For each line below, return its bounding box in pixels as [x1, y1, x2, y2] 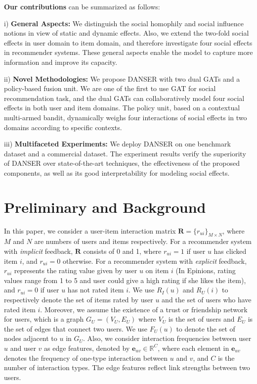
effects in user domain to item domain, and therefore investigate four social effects [4, 37, 253, 48]
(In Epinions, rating [175, 265, 236, 276]
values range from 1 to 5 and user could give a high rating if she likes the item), [4, 275, 246, 285]
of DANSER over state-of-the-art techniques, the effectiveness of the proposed [4, 158, 240, 168]
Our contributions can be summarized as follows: [4, 1, 160, 11]
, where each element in [158, 342, 229, 353]
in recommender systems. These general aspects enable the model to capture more [4, 47, 253, 57]
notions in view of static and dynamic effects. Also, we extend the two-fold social [4, 28, 249, 38]
